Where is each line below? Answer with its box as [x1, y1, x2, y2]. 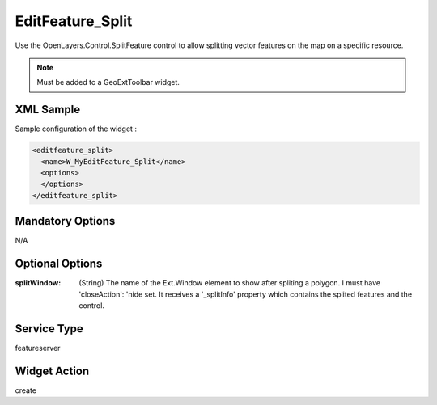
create [15, 385, 36, 395]
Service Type [15, 322, 84, 335]
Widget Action [15, 364, 90, 378]
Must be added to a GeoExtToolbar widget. [36, 78, 180, 87]
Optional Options [15, 257, 103, 271]
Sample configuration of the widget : [15, 124, 138, 133]
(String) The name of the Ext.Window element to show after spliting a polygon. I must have [78, 278, 380, 288]
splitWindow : [15, 278, 62, 288]
